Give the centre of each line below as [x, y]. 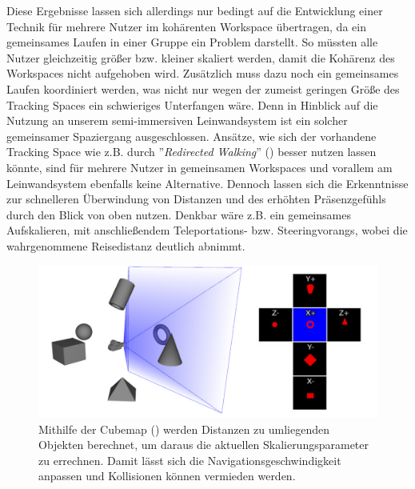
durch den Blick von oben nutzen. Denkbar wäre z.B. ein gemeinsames [179, 214]
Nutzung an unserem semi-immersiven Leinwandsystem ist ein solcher [177, 120]
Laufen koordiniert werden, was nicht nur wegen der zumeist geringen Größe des [203, 88]
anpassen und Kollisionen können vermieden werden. [167, 476]
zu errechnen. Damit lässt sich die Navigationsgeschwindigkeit [190, 460]
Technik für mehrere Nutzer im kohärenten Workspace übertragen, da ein [186, 26]
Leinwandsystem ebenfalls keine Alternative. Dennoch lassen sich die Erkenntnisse [207, 183]
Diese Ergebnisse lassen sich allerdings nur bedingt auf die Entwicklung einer [195, 10]
